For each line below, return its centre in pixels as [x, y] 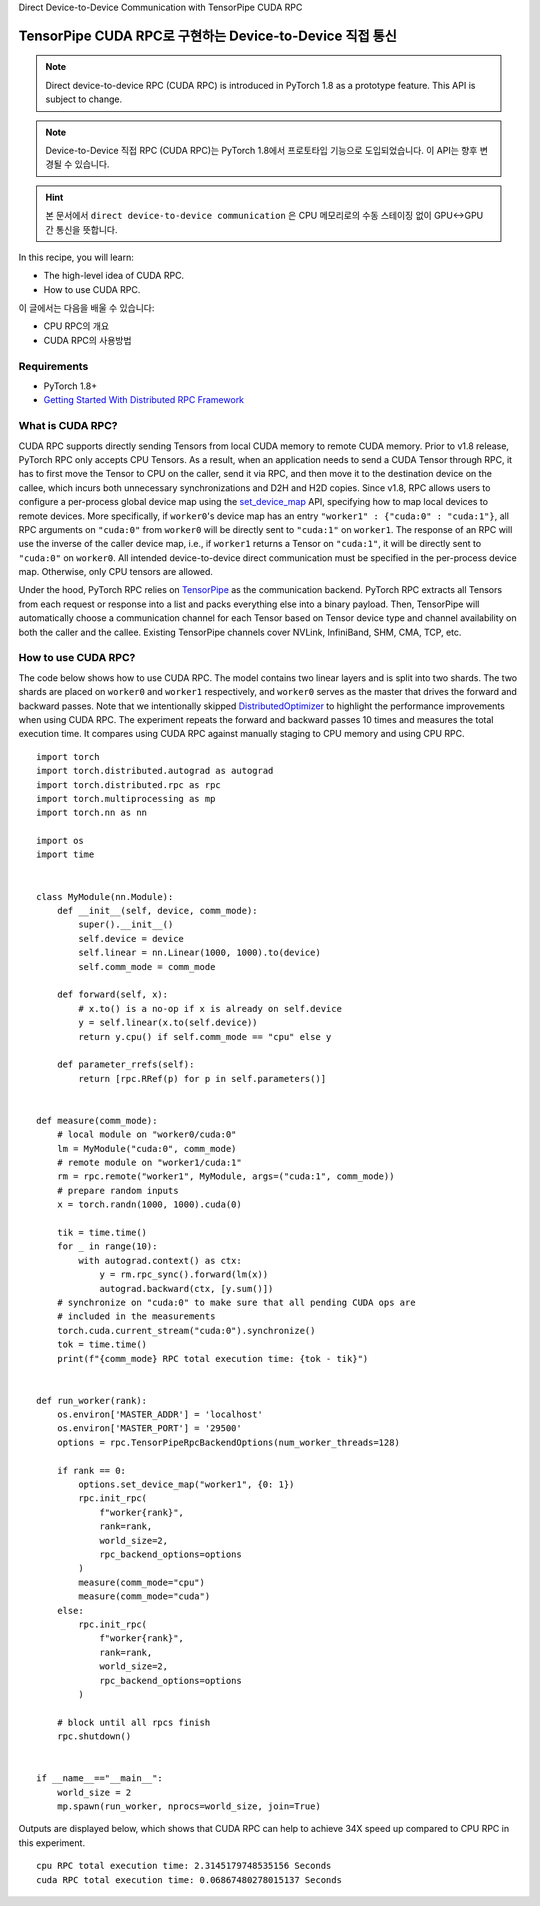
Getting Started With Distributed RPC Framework [144, 400]
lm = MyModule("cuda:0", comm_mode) [146, 1148]
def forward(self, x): [112, 994]
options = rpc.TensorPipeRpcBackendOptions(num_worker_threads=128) [228, 1442]
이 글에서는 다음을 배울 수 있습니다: [86, 308]
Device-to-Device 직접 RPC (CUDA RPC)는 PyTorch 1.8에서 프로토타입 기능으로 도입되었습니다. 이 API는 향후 [261, 150]
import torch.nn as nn [92, 813]
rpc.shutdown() [94, 1736]
